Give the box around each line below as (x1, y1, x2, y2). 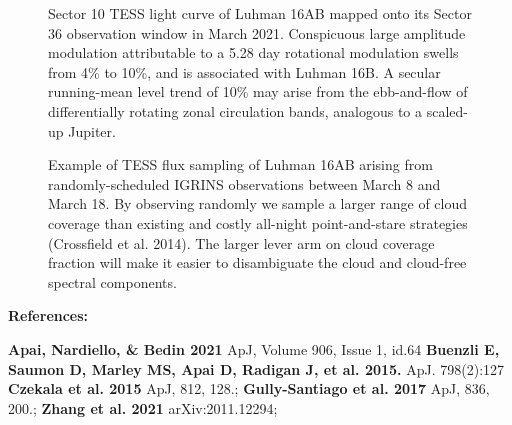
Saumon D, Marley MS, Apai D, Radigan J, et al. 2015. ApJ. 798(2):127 (8, 358, 505, 379)
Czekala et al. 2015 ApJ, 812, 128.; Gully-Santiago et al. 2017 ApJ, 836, (8, 378, 490, 399)
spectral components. (48, 271, 177, 292)
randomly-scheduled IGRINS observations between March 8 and (48, 173, 441, 194)
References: (8, 305, 89, 326)
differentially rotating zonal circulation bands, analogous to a (48, 100, 423, 121)
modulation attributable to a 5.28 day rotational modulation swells (48, 42, 459, 63)
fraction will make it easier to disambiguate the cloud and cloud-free (48, 252, 467, 273)
